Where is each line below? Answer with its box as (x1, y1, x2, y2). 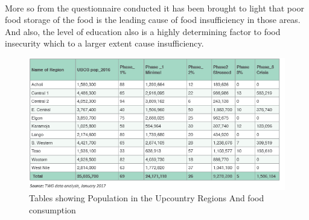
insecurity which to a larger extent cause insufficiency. (5, 37, 204, 50)
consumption (29, 203, 76, 216)
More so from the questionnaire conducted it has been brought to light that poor (5, 1, 304, 14)
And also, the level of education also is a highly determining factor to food (5, 25, 281, 37)
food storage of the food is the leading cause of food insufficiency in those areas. (5, 13, 301, 26)
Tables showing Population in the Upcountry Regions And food (29, 192, 264, 204)
